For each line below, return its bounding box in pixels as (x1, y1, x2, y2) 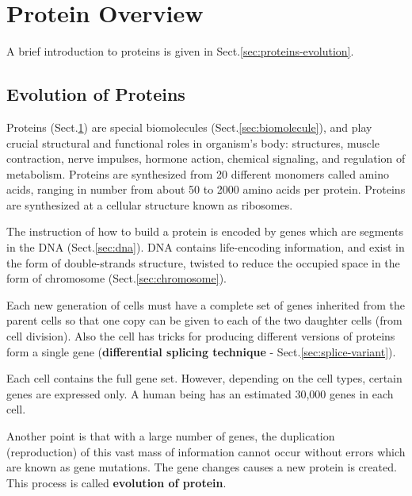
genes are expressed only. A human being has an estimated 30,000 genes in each (6, 385, 394, 402)
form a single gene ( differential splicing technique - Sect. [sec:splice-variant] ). (6, 343, 396, 360)
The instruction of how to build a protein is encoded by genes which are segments (6, 223, 403, 240)
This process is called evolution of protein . (6, 474, 227, 490)
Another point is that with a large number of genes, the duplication (6, 428, 335, 444)
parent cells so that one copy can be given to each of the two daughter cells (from (6, 312, 402, 329)
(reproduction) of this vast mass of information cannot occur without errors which (6, 443, 406, 459)
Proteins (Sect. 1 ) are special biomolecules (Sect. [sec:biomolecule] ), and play (6, 118, 372, 135)
